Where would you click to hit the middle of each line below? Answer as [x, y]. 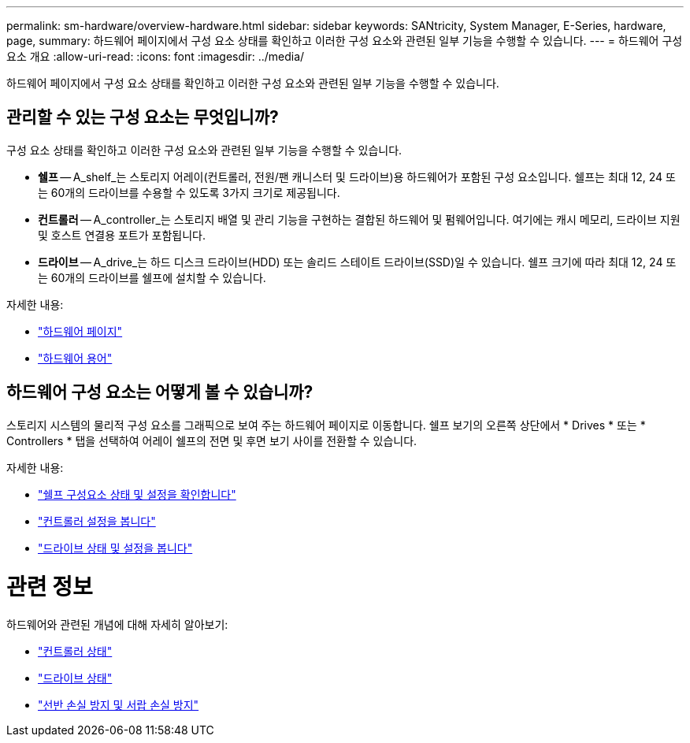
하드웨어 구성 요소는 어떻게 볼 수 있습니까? [160, 392]
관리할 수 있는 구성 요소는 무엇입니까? [143, 117]
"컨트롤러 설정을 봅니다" [97, 521]
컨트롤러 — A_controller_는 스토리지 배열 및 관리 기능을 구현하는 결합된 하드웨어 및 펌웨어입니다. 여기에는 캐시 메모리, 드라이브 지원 [359, 219]
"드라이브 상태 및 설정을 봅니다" [115, 548]
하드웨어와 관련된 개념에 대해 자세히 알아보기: [117, 625]
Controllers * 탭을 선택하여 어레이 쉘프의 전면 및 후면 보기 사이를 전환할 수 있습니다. [212, 440]
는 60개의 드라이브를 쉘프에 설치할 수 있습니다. [152, 277]
